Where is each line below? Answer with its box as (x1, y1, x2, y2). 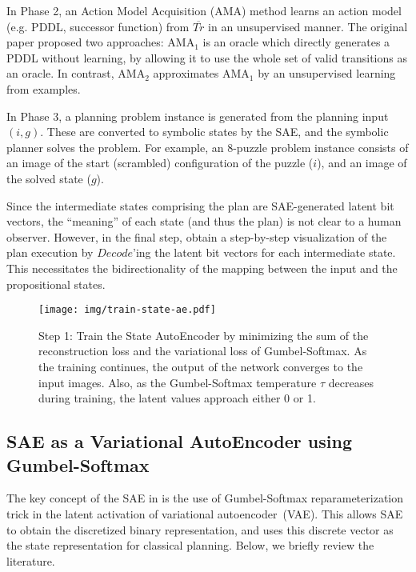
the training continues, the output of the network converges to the (38, 358, 363, 374)
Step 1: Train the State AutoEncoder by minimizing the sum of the (38, 326, 369, 343)
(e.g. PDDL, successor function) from (6, 18, 190, 34)
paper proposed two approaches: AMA (6, 34, 195, 50)
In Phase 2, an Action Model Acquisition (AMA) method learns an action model (6, 2, 402, 18)
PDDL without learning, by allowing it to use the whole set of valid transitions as (6, 49, 407, 66)
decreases (328, 374, 374, 390)
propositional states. (6, 275, 106, 292)
